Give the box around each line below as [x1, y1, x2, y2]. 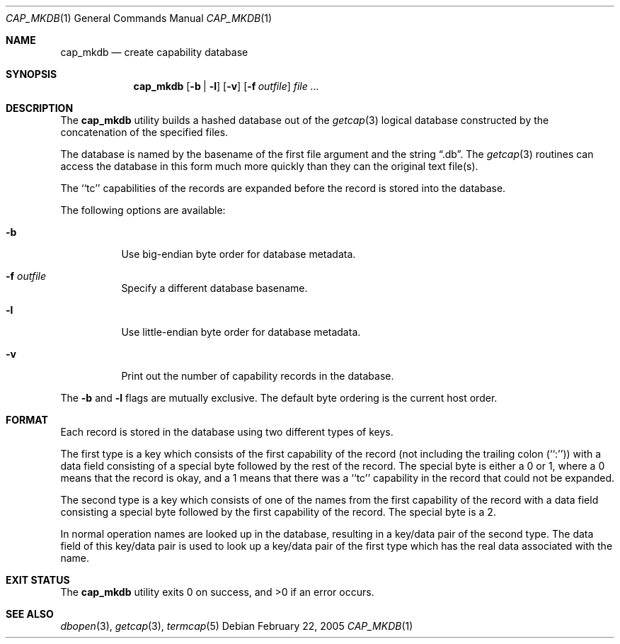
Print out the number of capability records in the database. [121, 370, 394, 382]
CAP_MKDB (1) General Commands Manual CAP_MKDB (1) [6, 12, 272, 24]
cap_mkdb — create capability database [60, 46, 248, 58]
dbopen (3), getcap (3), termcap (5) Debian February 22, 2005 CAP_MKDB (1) [60, 620, 413, 632]
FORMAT [6, 414, 48, 426]
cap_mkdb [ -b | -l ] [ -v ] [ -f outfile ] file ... [133, 80, 319, 92]
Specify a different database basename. [121, 282, 308, 294]
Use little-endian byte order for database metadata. [121, 326, 361, 338]
